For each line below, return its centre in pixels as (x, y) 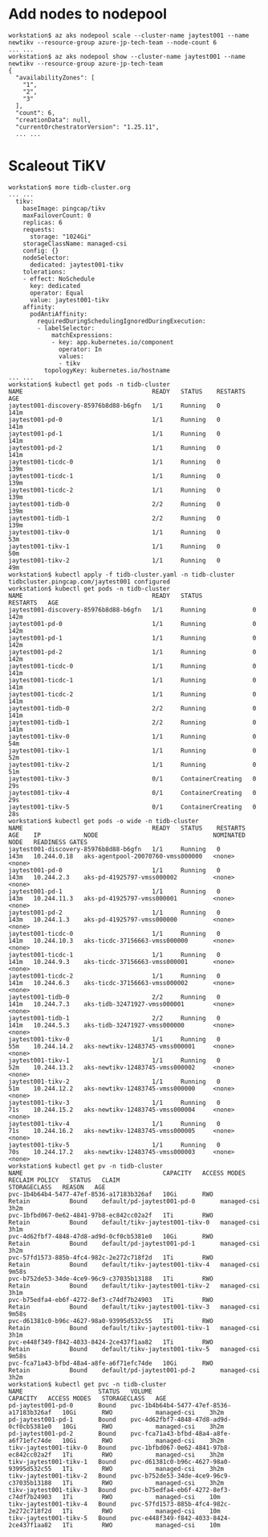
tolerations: (45, 272)
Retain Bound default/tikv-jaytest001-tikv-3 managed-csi (134, 1307)
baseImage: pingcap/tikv (64, 208)
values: (71, 356)
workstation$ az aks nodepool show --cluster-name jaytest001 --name (127, 56)
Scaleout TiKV (57, 166)
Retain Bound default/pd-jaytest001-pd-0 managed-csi (134, 1201)
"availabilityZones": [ (55, 77)
